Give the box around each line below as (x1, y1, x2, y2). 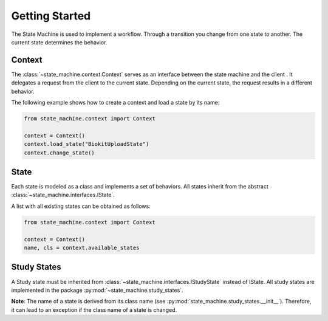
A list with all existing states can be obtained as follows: (11, 202, 151, 210)
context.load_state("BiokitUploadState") (24, 140, 149, 148)
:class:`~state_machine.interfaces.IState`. (11, 192, 115, 199)
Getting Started (11, 9, 91, 22)
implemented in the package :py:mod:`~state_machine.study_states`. (11, 286, 183, 294)
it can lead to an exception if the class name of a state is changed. (11, 306, 177, 313)
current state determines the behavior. (11, 38, 108, 46)
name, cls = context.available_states (24, 244, 140, 251)
